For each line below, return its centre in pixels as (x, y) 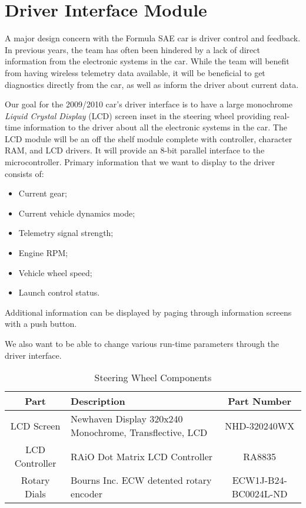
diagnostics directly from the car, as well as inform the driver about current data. (152, 84)
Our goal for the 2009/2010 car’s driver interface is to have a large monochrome (149, 104)
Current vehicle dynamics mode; (77, 213)
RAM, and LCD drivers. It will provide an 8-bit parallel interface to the (135, 150)
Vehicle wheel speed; (55, 272)
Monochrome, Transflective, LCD (139, 432)
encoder (87, 494)
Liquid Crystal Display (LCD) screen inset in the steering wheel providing (138, 115)
